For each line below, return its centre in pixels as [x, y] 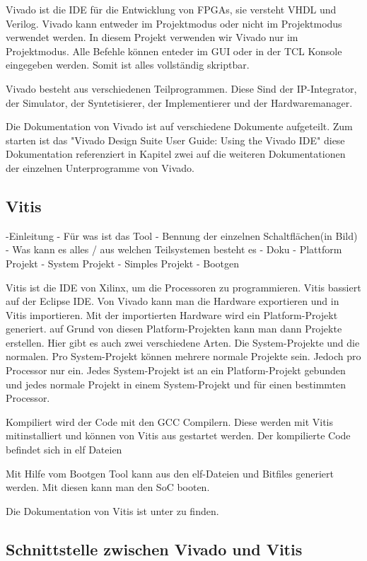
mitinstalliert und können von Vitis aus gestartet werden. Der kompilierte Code [178, 435]
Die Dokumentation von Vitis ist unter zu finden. [112, 510]
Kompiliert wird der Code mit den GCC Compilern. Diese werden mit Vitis [170, 421]
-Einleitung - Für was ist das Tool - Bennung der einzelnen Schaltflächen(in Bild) [182, 235]
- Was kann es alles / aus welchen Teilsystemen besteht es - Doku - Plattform [174, 249]
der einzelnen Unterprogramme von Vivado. [100, 167]
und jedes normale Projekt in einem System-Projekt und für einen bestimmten [176, 384]
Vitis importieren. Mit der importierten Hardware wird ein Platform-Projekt [172, 314]
